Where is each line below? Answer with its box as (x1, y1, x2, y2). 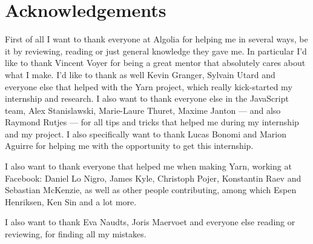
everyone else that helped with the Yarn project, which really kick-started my (5, 80, 292, 93)
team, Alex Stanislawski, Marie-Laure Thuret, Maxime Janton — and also (5, 104, 281, 116)
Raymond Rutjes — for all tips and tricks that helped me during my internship (5, 116, 299, 128)
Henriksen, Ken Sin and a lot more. (5, 195, 137, 208)
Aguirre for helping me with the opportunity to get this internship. (5, 139, 254, 152)
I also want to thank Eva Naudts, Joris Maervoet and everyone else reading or (5, 216, 295, 228)
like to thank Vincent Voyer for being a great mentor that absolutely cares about (5, 56, 306, 69)
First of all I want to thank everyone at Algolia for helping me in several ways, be (5, 33, 308, 45)
